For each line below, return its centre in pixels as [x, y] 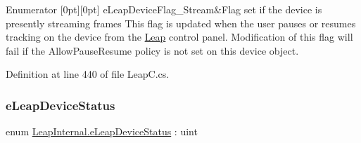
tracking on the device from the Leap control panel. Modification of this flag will [179, 37]
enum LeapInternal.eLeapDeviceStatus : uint [102, 131]
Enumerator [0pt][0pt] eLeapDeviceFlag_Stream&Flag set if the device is [164, 9]
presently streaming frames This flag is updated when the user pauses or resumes [181, 23]
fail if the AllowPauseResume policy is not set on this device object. [152, 50]
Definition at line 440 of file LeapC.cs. [88, 74]
